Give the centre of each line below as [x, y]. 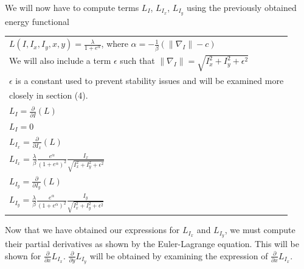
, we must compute [260, 230]
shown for [23, 255]
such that [137, 61]
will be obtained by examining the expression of [179, 255]
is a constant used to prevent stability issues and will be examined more [150, 80]
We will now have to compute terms [72, 7]
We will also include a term [60, 61]
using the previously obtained [242, 7]
